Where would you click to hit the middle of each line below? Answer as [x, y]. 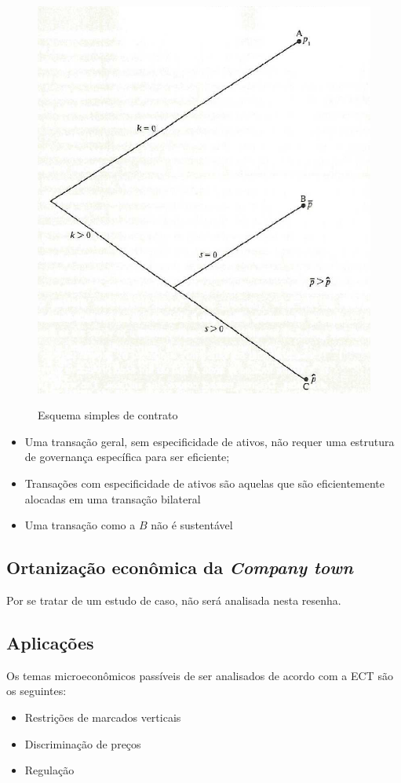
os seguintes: [36, 691]
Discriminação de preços [83, 743]
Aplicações [50, 642]
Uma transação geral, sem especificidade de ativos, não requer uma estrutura [210, 441]
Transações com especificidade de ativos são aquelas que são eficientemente [205, 483]
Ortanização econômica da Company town [180, 567]
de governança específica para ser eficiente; [127, 457]
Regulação [49, 770]
